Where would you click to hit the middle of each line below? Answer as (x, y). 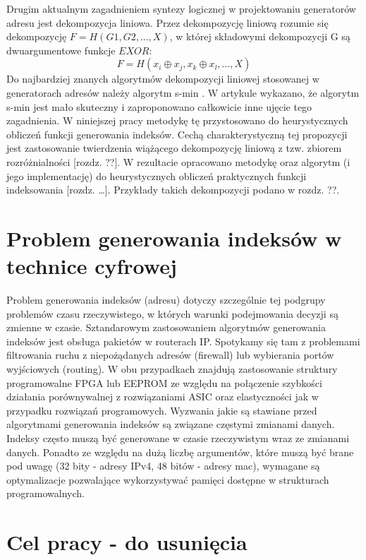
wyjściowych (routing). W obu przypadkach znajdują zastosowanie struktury (172, 369)
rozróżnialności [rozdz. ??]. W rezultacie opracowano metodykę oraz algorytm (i (178, 161)
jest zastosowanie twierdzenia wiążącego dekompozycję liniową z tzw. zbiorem (174, 148)
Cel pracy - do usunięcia (127, 542)
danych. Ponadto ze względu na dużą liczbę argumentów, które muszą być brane (180, 452)
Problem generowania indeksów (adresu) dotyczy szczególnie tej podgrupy (166, 300)
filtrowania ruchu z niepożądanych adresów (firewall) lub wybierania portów (170, 355)
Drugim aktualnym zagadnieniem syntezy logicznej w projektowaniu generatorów (181, 8)
